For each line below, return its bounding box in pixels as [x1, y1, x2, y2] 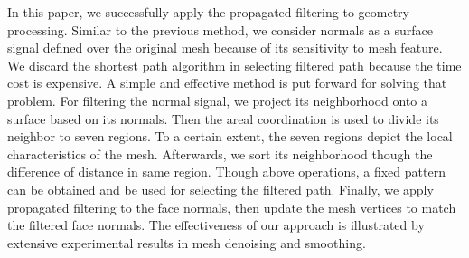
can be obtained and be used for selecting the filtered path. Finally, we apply [7, 179, 434, 198]
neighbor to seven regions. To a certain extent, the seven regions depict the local [7, 127, 453, 146]
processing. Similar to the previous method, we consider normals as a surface [7, 20, 433, 39]
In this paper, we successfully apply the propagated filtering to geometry [7, 3, 409, 21]
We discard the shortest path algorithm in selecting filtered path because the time [7, 55, 462, 74]
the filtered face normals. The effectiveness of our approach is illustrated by [7, 215, 425, 234]
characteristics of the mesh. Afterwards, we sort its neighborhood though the [7, 144, 433, 163]
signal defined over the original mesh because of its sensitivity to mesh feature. [7, 38, 443, 57]
